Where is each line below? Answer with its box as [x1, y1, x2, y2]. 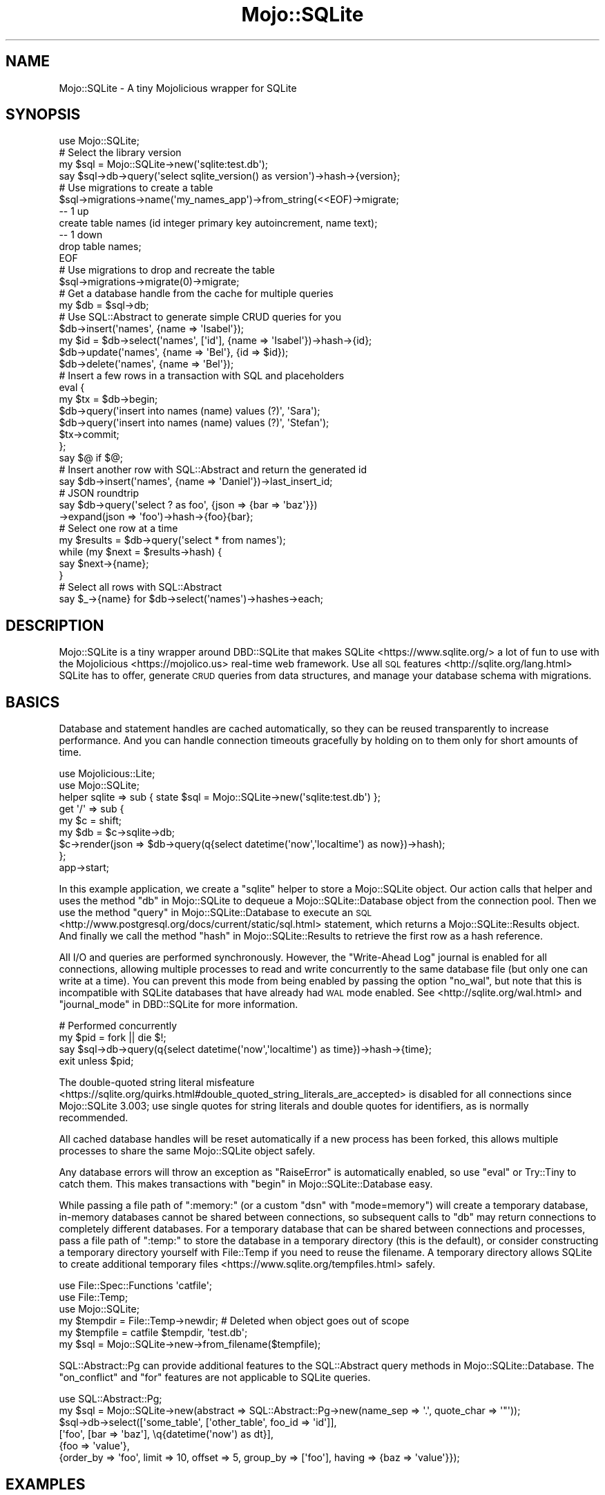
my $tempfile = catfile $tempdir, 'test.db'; [59, 1326, 248, 1339]
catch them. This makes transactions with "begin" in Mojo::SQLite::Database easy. [59, 1178, 433, 1190]
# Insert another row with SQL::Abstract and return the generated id [59, 464, 367, 476]
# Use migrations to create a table [59, 182, 213, 194]
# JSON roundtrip [59, 487, 140, 499]
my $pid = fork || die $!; [59, 1031, 166, 1044]
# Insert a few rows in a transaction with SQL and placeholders [59, 370, 345, 382]
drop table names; [59, 240, 142, 253]
